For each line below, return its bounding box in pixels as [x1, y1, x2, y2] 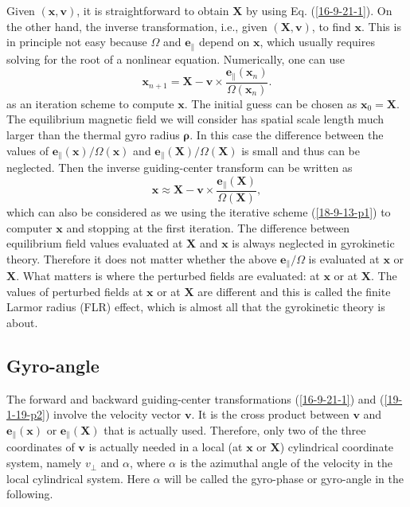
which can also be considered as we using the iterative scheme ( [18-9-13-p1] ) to [6, 204, 391, 220]
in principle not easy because [6, 33, 147, 50]
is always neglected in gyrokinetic [232, 235, 395, 252]
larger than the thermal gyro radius [6, 126, 180, 142]
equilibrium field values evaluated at [6, 235, 183, 252]
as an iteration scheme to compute [6, 95, 174, 111]
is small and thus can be [241, 142, 360, 158]
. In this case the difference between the [189, 126, 384, 142]
